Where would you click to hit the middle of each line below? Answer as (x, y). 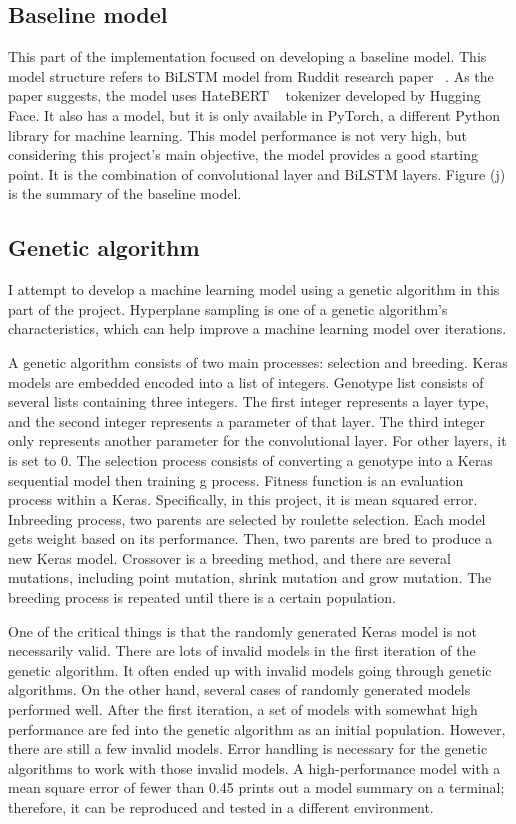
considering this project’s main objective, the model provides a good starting (243, 154)
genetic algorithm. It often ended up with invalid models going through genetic (250, 669)
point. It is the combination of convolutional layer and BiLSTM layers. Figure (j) (257, 173)
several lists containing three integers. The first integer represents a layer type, (248, 401)
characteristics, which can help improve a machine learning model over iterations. (257, 328)
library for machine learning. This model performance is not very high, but (237, 134)
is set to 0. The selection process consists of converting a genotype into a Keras (250, 459)
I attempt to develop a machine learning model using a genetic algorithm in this (254, 289)
